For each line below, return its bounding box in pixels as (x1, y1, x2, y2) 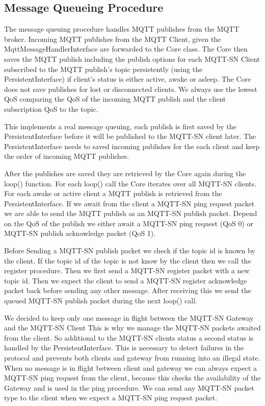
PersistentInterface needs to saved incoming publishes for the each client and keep (4, 140, 260, 151)
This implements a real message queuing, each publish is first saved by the (4, 121, 236, 131)
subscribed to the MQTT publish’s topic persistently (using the (4, 63, 203, 74)
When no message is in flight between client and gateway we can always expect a (4, 362, 257, 373)
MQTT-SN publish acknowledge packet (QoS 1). (4, 228, 156, 238)
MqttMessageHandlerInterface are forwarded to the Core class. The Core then (4, 43, 248, 54)
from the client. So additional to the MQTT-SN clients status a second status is (4, 332, 254, 343)
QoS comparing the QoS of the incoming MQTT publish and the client (4, 93, 226, 104)
